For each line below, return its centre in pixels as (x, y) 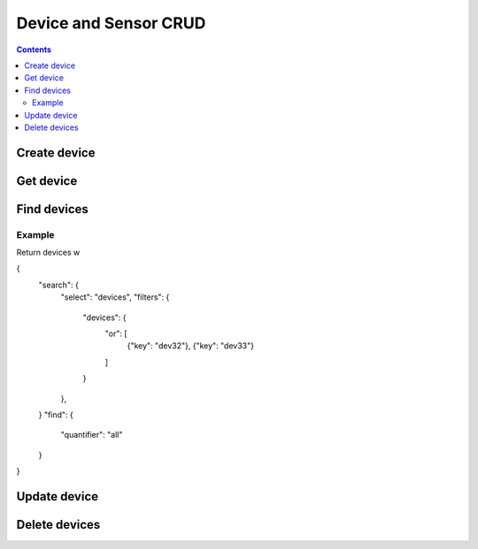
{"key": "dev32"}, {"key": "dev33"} (190, 346)
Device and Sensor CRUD (111, 23)
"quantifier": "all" (92, 435)
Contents (34, 50)
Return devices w (48, 253)
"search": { (58, 285)
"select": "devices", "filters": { (115, 297)
